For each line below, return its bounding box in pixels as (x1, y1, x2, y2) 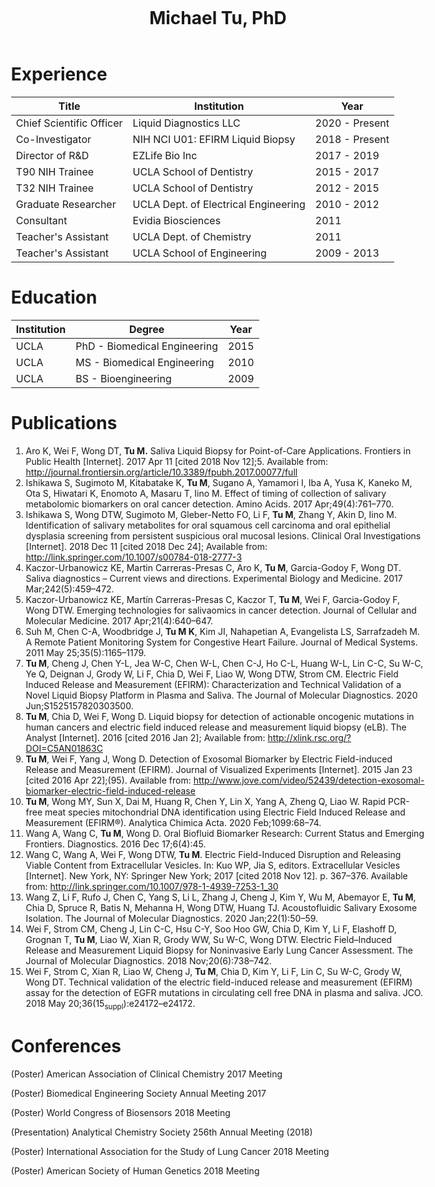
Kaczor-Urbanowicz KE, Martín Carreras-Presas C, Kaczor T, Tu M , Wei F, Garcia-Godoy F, (25, 593, 401, 605)
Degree (128, 322, 165, 336)
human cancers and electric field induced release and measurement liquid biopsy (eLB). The (25, 721, 407, 733)
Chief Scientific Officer (15, 116, 123, 130)
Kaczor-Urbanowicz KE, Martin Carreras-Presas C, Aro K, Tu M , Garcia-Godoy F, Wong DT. (25, 561, 402, 573)
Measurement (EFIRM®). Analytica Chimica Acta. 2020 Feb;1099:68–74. (25, 816, 322, 828)
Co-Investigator (15, 132, 92, 146)
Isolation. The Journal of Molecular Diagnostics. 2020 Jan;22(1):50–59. (25, 912, 319, 924)
